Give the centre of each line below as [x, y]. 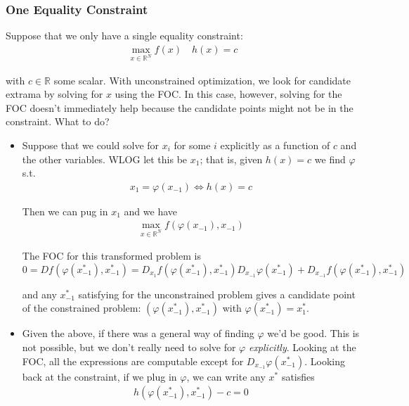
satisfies [298, 376]
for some [192, 145]
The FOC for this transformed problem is [111, 256]
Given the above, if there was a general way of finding [138, 333]
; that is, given [231, 159]
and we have [150, 211]
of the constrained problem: [82, 308]
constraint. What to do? [58, 121]
